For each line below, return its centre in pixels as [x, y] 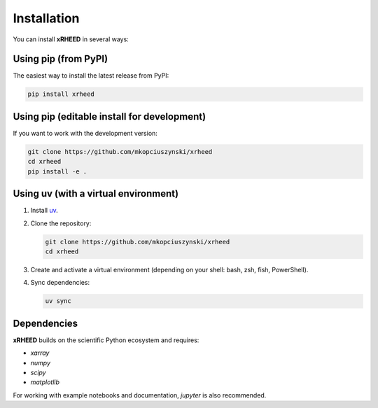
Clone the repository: [61, 223]
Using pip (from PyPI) [61, 59]
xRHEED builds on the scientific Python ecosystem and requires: [106, 340]
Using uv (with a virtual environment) [96, 194]
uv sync [58, 301]
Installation [46, 18]
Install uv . [44, 211]
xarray [40, 353]
